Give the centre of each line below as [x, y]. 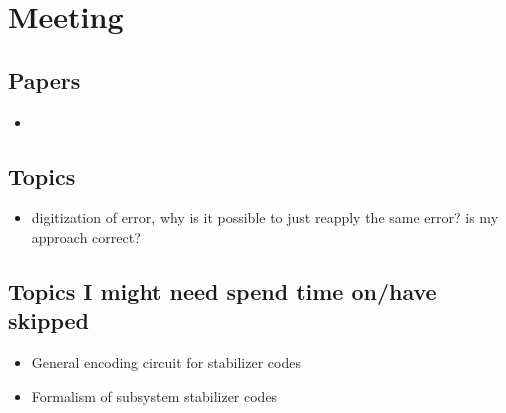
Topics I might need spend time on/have [222, 290]
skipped [48, 320]
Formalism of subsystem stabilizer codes [154, 395]
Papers [44, 79]
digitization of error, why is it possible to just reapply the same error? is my [265, 217]
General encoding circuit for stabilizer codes [166, 362]
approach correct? [86, 236]
